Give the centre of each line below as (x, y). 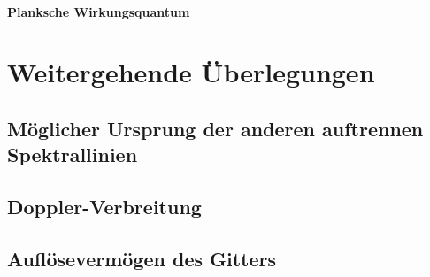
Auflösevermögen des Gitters (142, 258)
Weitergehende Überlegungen (191, 72)
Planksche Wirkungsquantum (99, 11)
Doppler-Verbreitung (104, 207)
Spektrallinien (73, 154)
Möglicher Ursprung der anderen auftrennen (215, 128)
